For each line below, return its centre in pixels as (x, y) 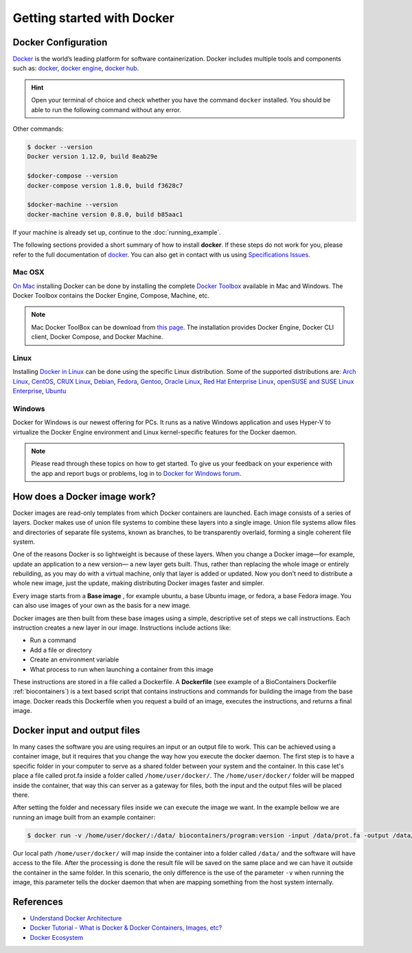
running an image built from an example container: (84, 817)
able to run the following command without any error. (106, 109)
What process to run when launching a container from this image (122, 669)
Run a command (53, 640)
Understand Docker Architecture (76, 918)
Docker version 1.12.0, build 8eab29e (92, 157)
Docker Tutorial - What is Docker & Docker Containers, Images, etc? (126, 928)
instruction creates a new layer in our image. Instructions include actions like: (122, 628)
